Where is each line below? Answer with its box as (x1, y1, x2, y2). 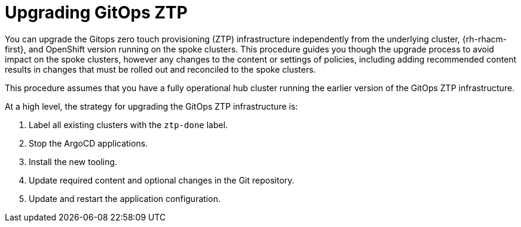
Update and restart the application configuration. (29, 193, 220, 204)
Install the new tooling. (29, 156, 118, 167)
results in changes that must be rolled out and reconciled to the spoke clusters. (5, 64, 316, 74)
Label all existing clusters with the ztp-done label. (29, 119, 228, 130)
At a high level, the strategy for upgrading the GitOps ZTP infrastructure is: (5, 101, 298, 111)
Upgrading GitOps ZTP (5, 2, 188, 23)
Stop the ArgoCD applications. (29, 138, 148, 148)
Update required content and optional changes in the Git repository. (29, 175, 295, 185)
